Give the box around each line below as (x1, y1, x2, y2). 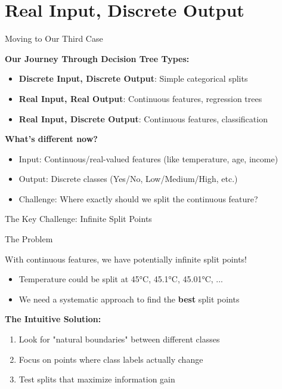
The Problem (5, 233, 53, 245)
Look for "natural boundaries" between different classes (18, 333, 220, 345)
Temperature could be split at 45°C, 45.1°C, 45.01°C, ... (18, 273, 223, 285)
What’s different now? (5, 132, 98, 145)
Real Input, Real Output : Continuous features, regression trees (18, 92, 262, 104)
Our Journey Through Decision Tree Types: (5, 52, 190, 64)
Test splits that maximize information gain (18, 373, 175, 385)
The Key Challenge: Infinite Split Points (5, 212, 152, 225)
